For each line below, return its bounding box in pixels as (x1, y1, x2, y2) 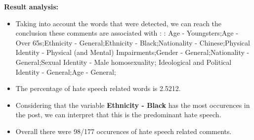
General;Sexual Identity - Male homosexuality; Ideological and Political (15, 56, 232, 67)
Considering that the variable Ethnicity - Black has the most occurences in (15, 99, 250, 110)
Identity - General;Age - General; (15, 66, 116, 77)
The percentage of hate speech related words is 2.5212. (15, 83, 181, 93)
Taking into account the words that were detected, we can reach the (15, 18, 222, 28)
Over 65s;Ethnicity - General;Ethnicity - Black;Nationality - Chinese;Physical (15, 37, 250, 47)
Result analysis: (4, 1, 59, 11)
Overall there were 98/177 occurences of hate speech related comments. (15, 126, 232, 136)
